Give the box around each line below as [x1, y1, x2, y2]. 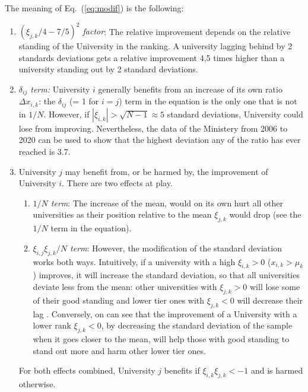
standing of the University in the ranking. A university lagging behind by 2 [18, 40, 293, 52]
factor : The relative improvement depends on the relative [82, 25, 291, 37]
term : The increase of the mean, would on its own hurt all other [50, 196, 284, 209]
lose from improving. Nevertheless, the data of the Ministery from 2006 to [18, 122, 288, 134]
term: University [30, 82, 90, 95]
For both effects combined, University [18, 364, 155, 377]
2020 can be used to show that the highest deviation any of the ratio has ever [18, 133, 301, 146]
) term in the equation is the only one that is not [119, 95, 297, 107]
